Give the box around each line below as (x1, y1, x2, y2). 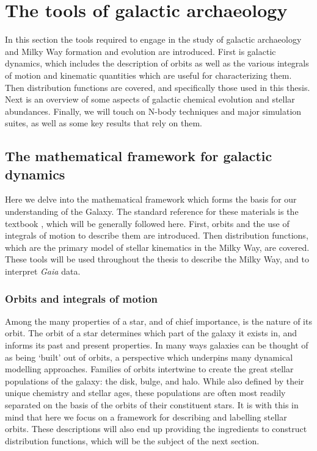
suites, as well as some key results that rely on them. (5, 117, 202, 129)
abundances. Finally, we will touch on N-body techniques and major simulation (5, 104, 302, 117)
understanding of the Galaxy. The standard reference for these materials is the (5, 205, 299, 218)
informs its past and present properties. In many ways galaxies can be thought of (5, 339, 308, 352)
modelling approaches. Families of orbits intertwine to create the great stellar (5, 363, 294, 375)
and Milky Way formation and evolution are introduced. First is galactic (5, 45, 276, 57)
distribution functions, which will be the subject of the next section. (5, 434, 260, 447)
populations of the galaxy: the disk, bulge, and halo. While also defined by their (5, 374, 304, 387)
